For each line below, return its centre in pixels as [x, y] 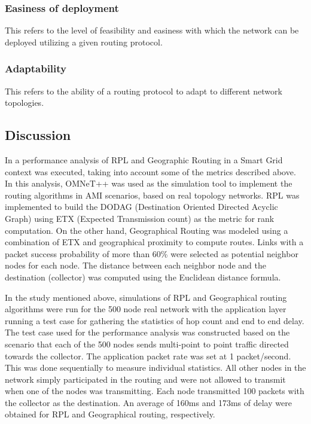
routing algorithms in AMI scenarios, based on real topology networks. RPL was [152, 195]
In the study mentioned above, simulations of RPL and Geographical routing [146, 297]
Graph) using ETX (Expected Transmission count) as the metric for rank [140, 218]
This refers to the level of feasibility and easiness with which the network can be [152, 30]
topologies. [25, 103]
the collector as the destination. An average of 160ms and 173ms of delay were [148, 402]
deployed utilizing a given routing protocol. [84, 42]
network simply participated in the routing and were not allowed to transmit [145, 379]
